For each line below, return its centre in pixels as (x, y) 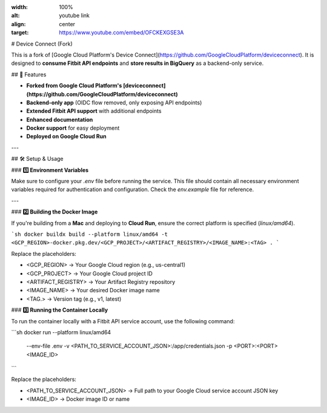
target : (20, 33)
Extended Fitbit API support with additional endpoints (94, 111)
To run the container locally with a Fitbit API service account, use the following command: (123, 321)
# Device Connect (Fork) (42, 44)
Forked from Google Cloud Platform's (74, 86)
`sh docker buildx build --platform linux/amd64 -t (90, 234)
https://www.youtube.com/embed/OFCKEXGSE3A (121, 33)
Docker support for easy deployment (73, 128)
